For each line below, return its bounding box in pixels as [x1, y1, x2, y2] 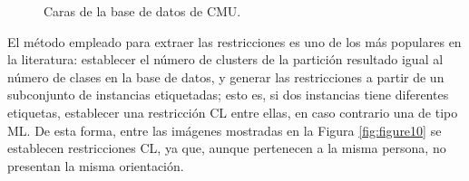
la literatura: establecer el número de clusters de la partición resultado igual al [7, 50, 444, 69]
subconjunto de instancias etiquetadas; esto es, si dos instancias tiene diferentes [7, 85, 449, 104]
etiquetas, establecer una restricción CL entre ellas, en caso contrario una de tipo [7, 102, 458, 121]
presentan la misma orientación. [7, 156, 184, 175]
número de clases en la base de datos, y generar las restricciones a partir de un [7, 67, 445, 86]
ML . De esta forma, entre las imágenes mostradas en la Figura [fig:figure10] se [7, 120, 442, 139]
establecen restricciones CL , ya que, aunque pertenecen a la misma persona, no [7, 138, 446, 157]
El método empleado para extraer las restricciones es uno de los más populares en [7, 32, 462, 51]
